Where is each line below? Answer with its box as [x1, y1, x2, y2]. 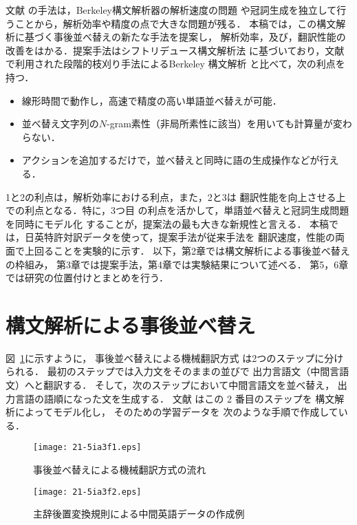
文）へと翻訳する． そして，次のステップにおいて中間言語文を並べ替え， [6, 378, 335, 392]
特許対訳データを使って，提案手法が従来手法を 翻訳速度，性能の [43, 230, 335, 244]
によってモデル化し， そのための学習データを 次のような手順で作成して [14, 405, 338, 419]
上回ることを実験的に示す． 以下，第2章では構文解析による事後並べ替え [24, 243, 350, 257]
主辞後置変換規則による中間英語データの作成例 [33, 506, 245, 521]
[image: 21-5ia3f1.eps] [33, 442, 142, 453]
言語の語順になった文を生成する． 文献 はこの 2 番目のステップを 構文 [14, 391, 335, 405]
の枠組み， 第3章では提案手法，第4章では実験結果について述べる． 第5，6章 [6, 257, 349, 271]
